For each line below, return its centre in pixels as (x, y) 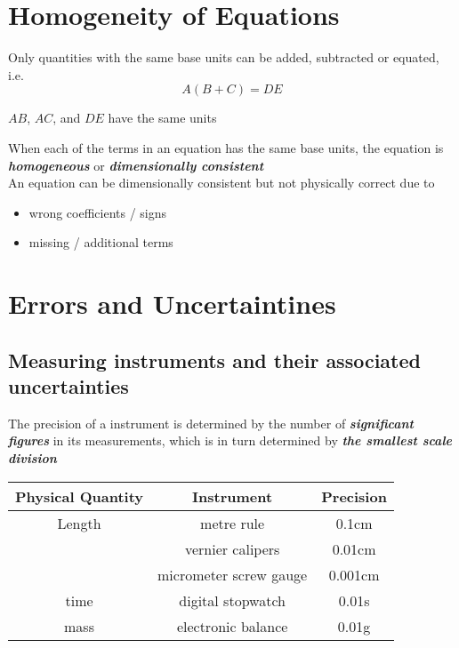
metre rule (233, 523)
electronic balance (232, 626)
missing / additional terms (101, 242)
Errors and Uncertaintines (172, 304)
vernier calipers (232, 548)
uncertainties (68, 386)
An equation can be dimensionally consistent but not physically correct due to (221, 183)
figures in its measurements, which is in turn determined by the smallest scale (230, 440)
